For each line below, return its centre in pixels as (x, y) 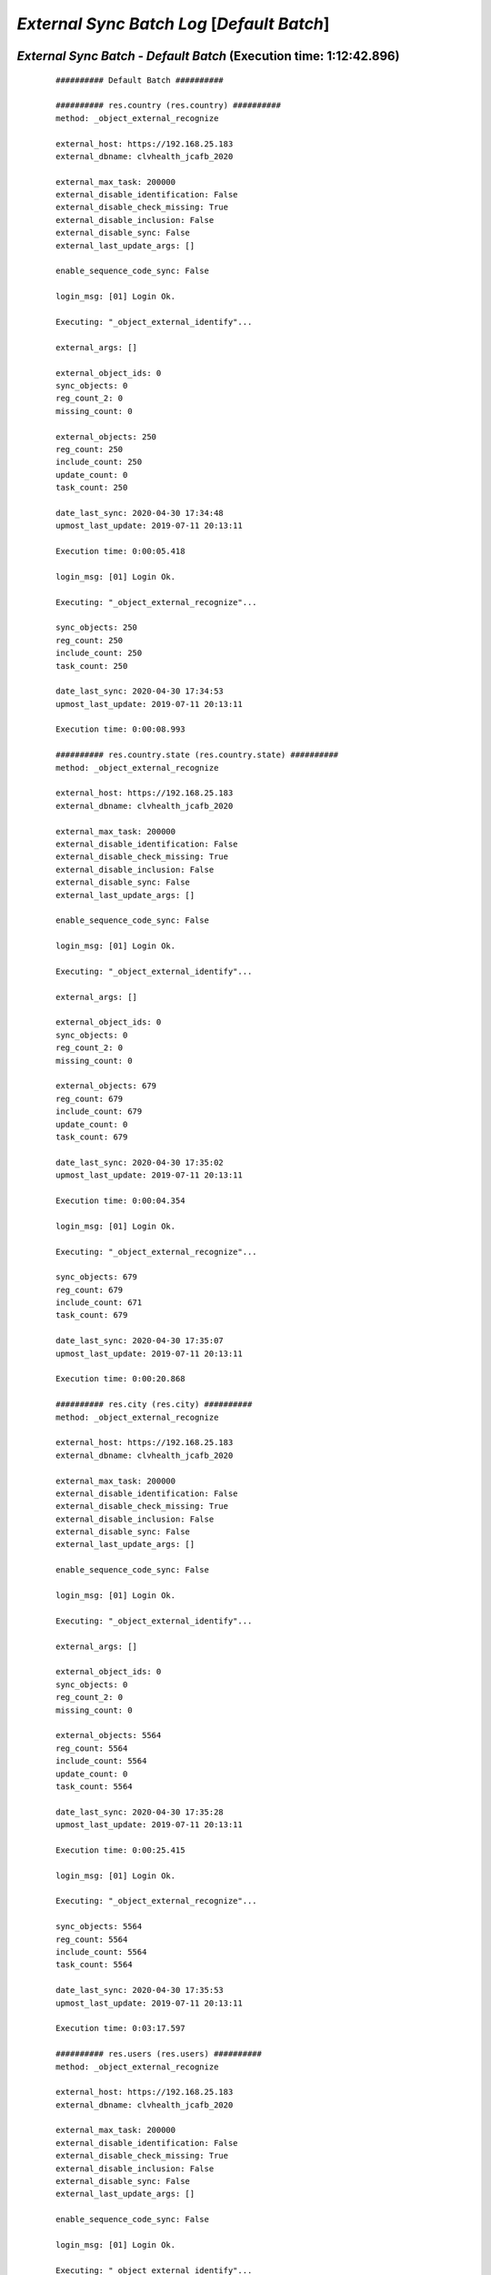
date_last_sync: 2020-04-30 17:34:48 (140, 513)
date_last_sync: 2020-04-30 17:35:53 (140, 1990)
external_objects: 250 (106, 436)
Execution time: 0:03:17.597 (120, 2028)
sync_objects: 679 (97, 1277)
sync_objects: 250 (97, 627)
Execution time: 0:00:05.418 (120, 551)
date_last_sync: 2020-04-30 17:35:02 (140, 1162)
